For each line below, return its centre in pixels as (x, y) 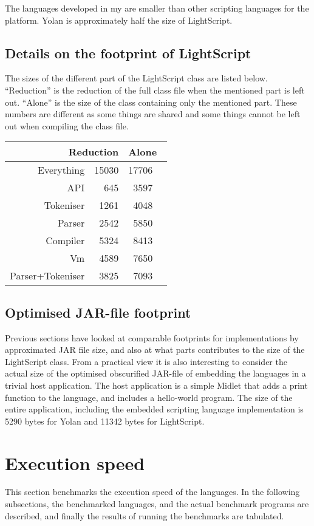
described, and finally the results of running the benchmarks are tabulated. (145, 515)
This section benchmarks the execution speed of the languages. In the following (152, 492)
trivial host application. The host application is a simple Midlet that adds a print (156, 385)
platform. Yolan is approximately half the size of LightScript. (119, 20)
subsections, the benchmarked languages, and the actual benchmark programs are (157, 504)
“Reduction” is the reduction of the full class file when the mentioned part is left (155, 90)
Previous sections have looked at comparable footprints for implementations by (152, 337)
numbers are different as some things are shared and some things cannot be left (153, 114)
